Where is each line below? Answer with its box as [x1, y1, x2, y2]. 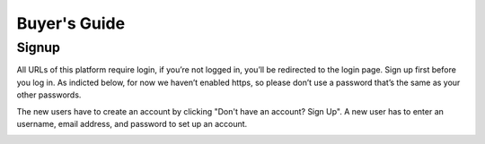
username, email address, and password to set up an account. [16, 118, 248, 129]
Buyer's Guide [16, 13, 126, 33]
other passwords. [16, 89, 82, 100]
